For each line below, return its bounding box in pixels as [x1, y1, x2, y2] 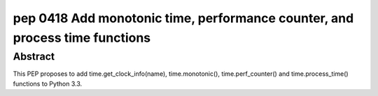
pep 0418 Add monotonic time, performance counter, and [13, 10, 354, 26]
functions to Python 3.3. [13, 79, 83, 88]
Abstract [13, 50, 55, 63]
